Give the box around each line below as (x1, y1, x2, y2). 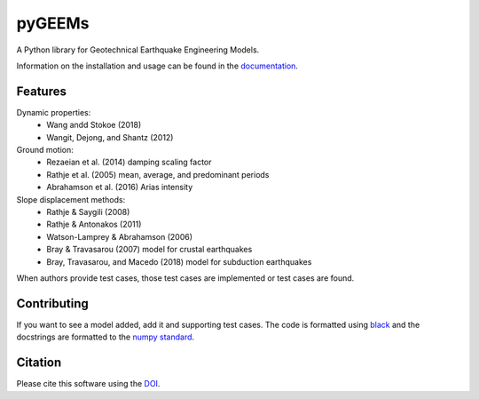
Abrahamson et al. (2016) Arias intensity (46, 182, 193, 193)
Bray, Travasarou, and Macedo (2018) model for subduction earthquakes (46, 256, 312, 267)
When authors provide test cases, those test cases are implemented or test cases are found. (16, 272, 355, 283)
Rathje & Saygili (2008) (46, 206, 130, 217)
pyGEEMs (16, 13, 90, 33)
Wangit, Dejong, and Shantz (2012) (46, 132, 174, 142)
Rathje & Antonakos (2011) (46, 219, 142, 230)
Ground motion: (16, 145, 75, 156)
